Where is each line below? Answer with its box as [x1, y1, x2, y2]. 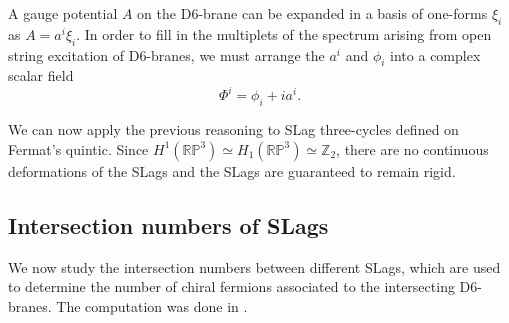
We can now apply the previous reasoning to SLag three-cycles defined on [8, 119, 459, 140]
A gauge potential [8, 3, 118, 23]
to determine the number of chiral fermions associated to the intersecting [8, 276, 455, 297]
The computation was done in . [56, 295, 248, 316]
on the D [137, 3, 192, 23]
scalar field [8, 65, 74, 86]
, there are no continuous [336, 138, 489, 159]
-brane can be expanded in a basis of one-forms [198, 3, 488, 23]
